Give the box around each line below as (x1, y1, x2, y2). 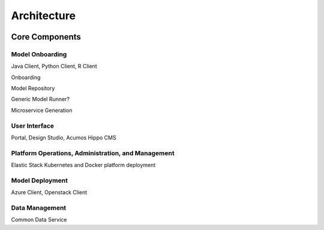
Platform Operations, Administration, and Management (11, 149, 175, 157)
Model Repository (11, 84, 55, 92)
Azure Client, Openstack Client (11, 189, 88, 196)
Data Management (11, 204, 67, 212)
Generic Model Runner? (11, 96, 70, 103)
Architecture (11, 9, 76, 22)
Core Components (11, 32, 81, 42)
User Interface (11, 122, 54, 130)
